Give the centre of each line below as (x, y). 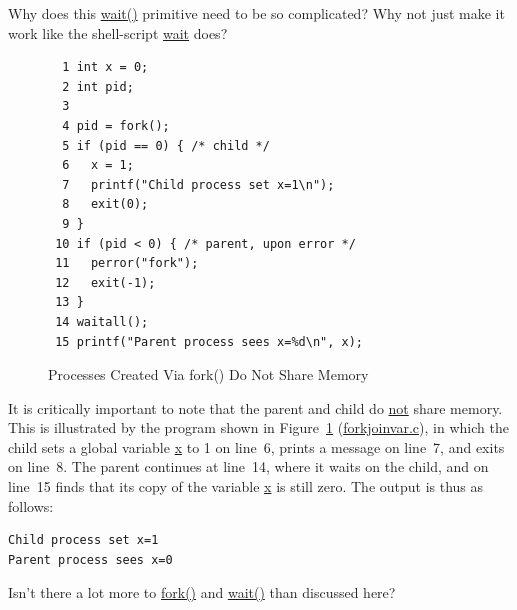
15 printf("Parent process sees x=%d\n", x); (209, 341)
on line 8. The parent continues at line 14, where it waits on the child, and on (248, 466)
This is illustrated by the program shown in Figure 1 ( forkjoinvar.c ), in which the (258, 427)
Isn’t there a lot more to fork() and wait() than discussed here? (202, 592)
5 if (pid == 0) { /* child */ (166, 145)
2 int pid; (98, 86)
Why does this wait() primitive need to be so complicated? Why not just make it (256, 13)
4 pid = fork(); (116, 125)
